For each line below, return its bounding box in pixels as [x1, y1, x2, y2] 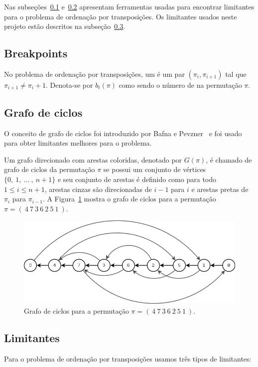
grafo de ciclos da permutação [4, 164, 95, 175]
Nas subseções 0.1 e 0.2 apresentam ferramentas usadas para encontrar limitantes [4, 1, 255, 11]
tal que [225, 68, 247, 79]
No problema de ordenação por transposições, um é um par [4, 68, 185, 79]
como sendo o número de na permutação [119, 79, 242, 90]
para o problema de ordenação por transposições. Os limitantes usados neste [4, 11, 237, 21]
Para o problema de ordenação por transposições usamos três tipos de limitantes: [4, 353, 252, 364]
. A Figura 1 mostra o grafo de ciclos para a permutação [42, 193, 216, 204]
